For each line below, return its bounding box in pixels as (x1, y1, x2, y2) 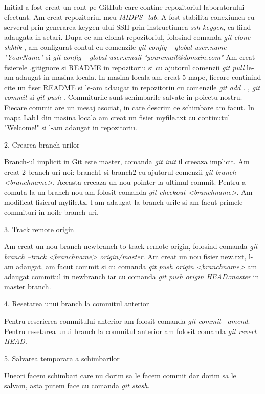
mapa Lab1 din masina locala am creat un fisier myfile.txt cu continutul (4, 112, 230, 122)
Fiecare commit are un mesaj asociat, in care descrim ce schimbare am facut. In (4, 101, 255, 112)
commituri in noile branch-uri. (4, 206, 99, 217)
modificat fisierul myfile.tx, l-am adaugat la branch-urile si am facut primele (4, 196, 243, 207)
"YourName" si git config (4, 51, 81, 62)
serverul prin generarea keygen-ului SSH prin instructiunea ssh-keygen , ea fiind (4, 22, 251, 32)
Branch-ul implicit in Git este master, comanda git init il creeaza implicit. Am (4, 156, 250, 167)
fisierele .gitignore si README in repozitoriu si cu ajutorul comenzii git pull (4, 61, 245, 72)
